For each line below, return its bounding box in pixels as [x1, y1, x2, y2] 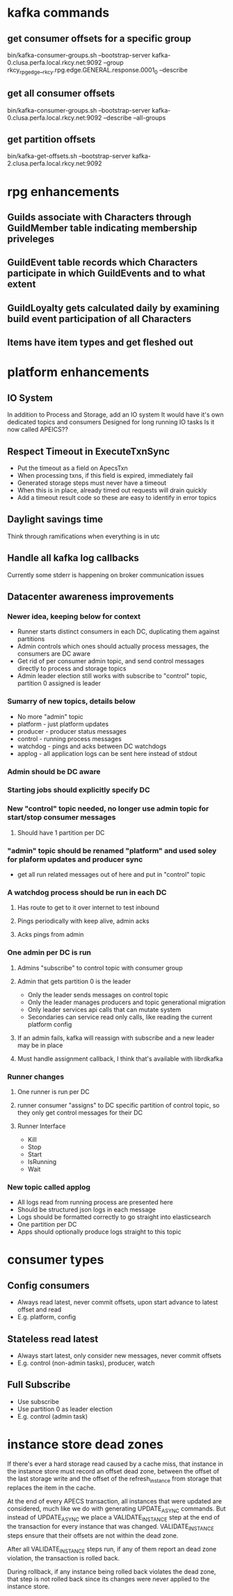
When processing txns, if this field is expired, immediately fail [17, 471, 193, 479]
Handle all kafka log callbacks [7, 552, 139, 564]
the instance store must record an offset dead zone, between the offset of [7, 1467, 220, 1475]
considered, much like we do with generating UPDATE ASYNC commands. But [7, 1504, 226, 1514]
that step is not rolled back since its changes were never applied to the [7, 1574, 210, 1583]
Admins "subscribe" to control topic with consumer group [17, 963, 183, 972]
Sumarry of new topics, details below [7, 697, 136, 707]
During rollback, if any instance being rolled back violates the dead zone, [7, 1567, 217, 1576]
